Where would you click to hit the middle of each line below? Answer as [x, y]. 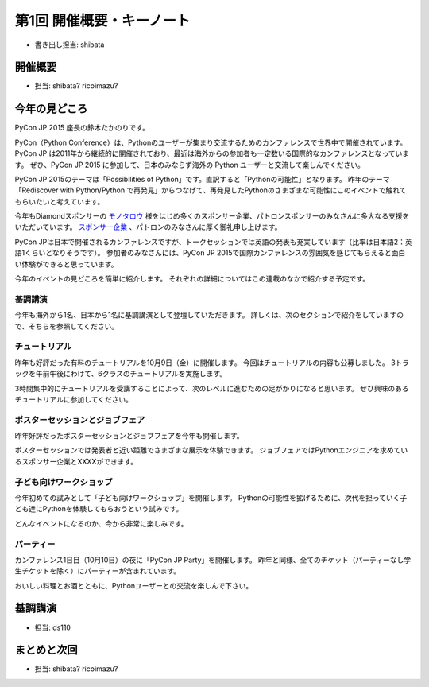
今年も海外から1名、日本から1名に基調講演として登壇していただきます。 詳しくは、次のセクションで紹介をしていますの [209, 315]
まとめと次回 [46, 650]
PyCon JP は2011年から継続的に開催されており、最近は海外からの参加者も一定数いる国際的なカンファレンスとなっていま [212, 153]
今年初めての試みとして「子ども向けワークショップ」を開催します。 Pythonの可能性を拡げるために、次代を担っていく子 [211, 498]
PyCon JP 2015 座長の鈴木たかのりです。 [82, 128]
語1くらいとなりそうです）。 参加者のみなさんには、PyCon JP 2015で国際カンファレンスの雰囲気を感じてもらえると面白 [210, 253]
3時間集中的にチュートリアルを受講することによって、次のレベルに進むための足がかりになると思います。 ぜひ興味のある [212, 388]
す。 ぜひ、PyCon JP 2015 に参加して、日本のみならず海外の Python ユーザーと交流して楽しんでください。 [189, 165]
